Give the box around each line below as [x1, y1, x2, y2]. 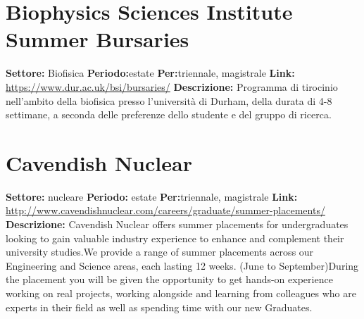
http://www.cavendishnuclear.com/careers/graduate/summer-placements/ [6, 203, 325, 218]
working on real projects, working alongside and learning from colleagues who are [6, 285, 356, 300]
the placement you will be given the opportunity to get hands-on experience [6, 272, 333, 287]
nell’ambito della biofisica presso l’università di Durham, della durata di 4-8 [6, 93, 332, 108]
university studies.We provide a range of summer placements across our [6, 244, 314, 259]
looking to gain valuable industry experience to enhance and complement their [6, 230, 344, 245]
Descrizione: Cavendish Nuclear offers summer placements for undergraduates [6, 217, 349, 231]
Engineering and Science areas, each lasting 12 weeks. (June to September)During [6, 258, 359, 273]
